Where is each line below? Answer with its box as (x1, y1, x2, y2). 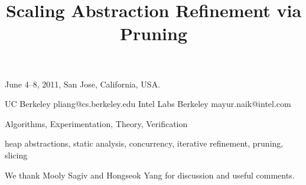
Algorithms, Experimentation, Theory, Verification (5, 117, 188, 129)
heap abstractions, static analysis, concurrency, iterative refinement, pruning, (5, 137, 284, 150)
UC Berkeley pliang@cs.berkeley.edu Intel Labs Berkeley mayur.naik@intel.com (5, 98, 291, 110)
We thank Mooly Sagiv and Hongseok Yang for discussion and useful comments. (5, 168, 295, 181)
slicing (5, 148, 28, 161)
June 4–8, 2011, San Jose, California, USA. (5, 77, 161, 90)
